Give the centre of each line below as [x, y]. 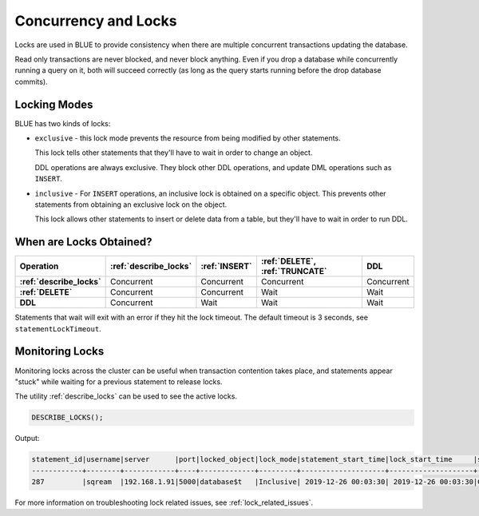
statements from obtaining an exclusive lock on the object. [131, 204]
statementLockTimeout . [58, 328]
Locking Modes [54, 104]
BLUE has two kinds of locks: [63, 123]
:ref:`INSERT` [226, 266]
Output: [27, 439]
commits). [31, 81]
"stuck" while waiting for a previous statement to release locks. [119, 381]
